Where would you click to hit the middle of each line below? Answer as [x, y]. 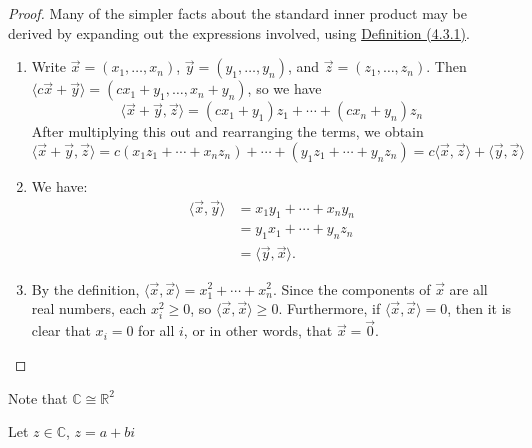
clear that [61, 330]
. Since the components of [351, 288]
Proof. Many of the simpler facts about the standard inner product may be [237, 13]
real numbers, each [89, 308]
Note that [38, 397]
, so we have [284, 88]
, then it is [479, 308]
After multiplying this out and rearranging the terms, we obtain [227, 131]
